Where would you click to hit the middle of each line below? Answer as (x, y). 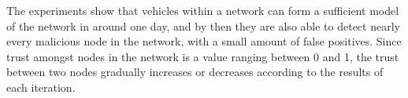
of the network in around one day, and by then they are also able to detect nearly (203, 25)
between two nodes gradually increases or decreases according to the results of (195, 72)
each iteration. (41, 87)
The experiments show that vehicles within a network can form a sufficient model (203, 10)
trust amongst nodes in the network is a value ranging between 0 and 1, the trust (203, 56)
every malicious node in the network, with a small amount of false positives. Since (204, 41)
